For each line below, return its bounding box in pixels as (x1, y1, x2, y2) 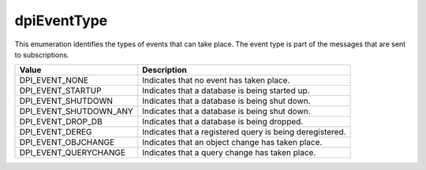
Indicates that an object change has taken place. (142, 137, 323, 148)
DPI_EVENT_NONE (19, 75, 89, 86)
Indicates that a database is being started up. (142, 85, 310, 96)
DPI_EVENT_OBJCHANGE (19, 137, 115, 148)
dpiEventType (14, 12, 108, 29)
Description (142, 65, 187, 76)
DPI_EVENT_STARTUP (19, 85, 102, 96)
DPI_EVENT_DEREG (19, 127, 92, 138)
